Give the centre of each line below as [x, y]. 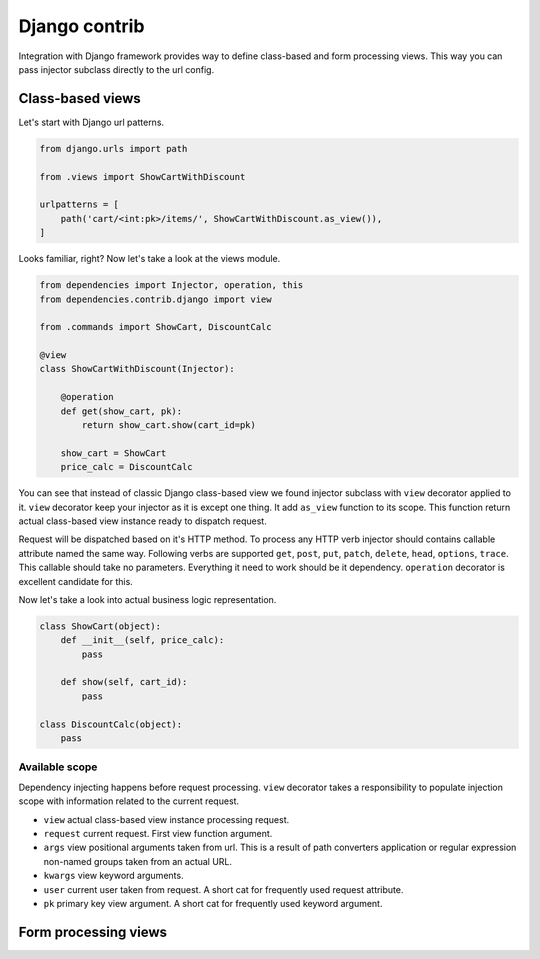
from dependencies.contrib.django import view [155, 299]
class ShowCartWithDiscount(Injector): [137, 369]
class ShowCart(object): [100, 626]
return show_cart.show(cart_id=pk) [169, 425]
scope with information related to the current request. [129, 801]
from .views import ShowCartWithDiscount [142, 176]
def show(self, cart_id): [124, 682]
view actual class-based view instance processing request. [166, 819]
